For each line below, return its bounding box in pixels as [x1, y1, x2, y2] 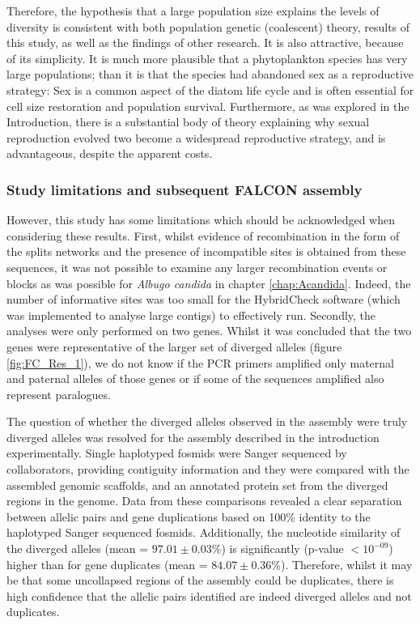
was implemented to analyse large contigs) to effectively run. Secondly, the [6, 306, 376, 323]
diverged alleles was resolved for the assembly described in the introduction [6, 428, 380, 445]
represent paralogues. [6, 385, 111, 402]
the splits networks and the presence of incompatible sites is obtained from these [6, 243, 406, 260]
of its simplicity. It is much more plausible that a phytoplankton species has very [6, 49, 408, 66]
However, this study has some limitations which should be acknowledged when [6, 211, 395, 228]
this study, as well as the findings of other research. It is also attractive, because [6, 34, 404, 51]
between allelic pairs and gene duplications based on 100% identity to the [6, 508, 371, 525]
